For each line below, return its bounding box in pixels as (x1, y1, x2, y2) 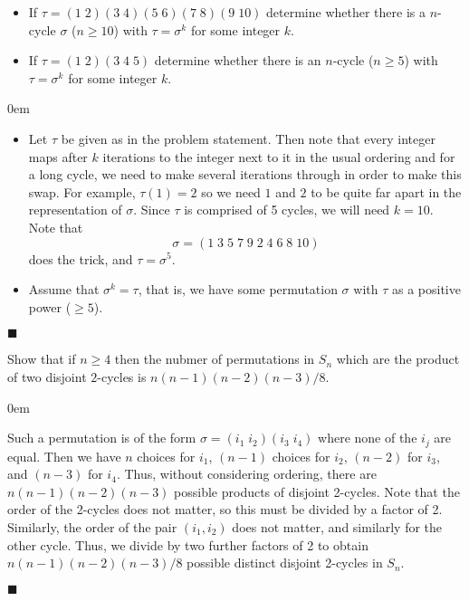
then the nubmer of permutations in (114, 349, 315, 368)
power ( (28, 297, 72, 316)
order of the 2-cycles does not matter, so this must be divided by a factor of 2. (7, 500, 443, 519)
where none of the (318, 428, 417, 447)
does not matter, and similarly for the (232, 517, 443, 536)
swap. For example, (28, 182, 136, 201)
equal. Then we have (7, 446, 121, 465)
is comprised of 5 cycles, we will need (184, 200, 390, 219)
